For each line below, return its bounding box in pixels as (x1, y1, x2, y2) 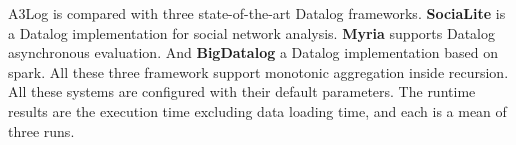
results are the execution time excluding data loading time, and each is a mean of (8, 100, 507, 121)
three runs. (8, 120, 75, 141)
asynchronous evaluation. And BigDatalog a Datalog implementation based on (8, 42, 498, 63)
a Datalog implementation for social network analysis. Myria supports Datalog (8, 22, 495, 43)
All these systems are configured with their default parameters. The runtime (8, 81, 476, 102)
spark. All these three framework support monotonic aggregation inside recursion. (8, 61, 509, 82)
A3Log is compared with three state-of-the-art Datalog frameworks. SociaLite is (8, 3, 506, 23)
